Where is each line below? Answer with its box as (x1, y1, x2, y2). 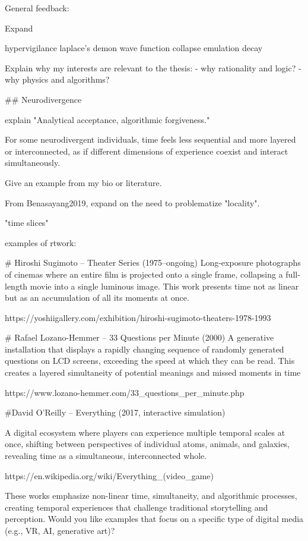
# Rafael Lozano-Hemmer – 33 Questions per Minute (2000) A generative (5, 331, 274, 344)
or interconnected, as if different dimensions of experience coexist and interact (5, 144, 288, 157)
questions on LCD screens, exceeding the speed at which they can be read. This (5, 354, 295, 367)
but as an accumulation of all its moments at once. (5, 291, 189, 304)
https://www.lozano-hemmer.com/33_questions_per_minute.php (5, 386, 245, 398)
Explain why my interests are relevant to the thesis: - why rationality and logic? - (5, 61, 301, 74)
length (5, 279, 28, 292)
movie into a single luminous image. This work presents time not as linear (30, 279, 299, 292)
